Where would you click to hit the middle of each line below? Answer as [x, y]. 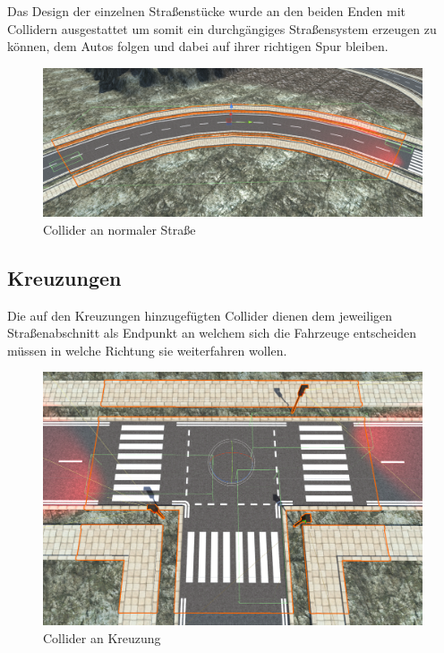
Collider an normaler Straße [120, 229]
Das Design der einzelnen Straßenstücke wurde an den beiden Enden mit [207, 11]
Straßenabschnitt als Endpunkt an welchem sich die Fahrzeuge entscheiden [212, 333]
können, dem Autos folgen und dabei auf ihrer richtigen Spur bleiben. [198, 46]
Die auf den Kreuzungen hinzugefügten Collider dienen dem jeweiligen [200, 315]
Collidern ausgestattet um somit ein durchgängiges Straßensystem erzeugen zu [222, 28]
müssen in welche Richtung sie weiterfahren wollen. [147, 350]
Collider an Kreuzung [102, 637]
